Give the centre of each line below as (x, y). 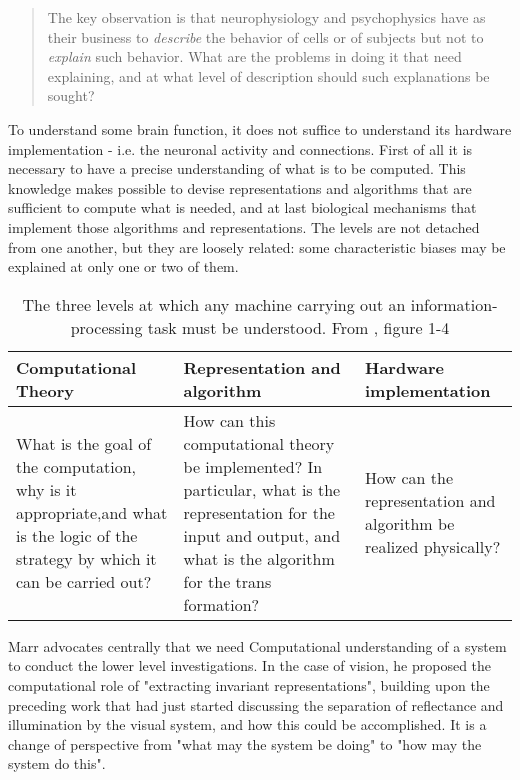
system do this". (57, 763)
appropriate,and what (92, 512)
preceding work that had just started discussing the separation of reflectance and (256, 704)
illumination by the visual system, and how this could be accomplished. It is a (247, 724)
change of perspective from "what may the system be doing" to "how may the (245, 743)
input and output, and (262, 535)
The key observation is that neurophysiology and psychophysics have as (266, 17)
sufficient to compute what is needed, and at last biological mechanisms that (242, 207)
